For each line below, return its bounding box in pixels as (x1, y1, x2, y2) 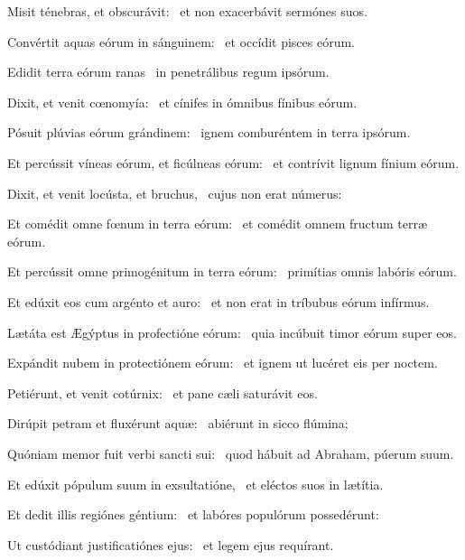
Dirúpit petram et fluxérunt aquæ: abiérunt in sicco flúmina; (7, 414, 349, 433)
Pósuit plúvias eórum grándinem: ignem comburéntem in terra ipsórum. (7, 123, 411, 142)
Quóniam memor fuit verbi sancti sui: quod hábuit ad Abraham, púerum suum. (7, 443, 454, 462)
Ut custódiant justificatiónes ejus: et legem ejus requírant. (7, 535, 334, 554)
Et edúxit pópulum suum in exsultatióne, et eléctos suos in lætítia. (7, 474, 384, 493)
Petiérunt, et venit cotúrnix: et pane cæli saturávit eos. (7, 383, 318, 402)
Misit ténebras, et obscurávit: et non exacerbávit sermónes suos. (7, 2, 367, 20)
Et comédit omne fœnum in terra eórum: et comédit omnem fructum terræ (7, 214, 428, 233)
